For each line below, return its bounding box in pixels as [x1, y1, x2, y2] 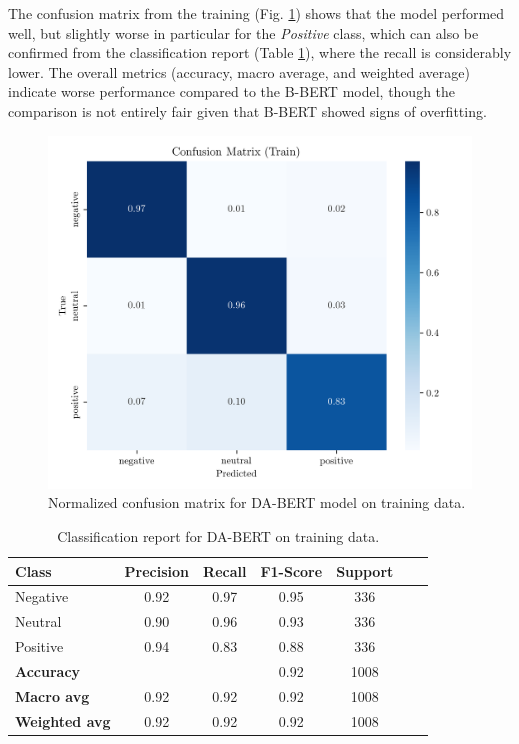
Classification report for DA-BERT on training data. [57, 525, 380, 546]
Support [336, 560, 394, 581]
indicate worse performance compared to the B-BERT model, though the [8, 81, 456, 102]
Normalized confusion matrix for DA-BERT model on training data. [48, 492, 466, 513]
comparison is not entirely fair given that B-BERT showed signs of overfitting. [8, 100, 487, 121]
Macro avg [15, 685, 90, 706]
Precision [124, 560, 190, 581]
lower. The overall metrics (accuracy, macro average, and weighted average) [8, 61, 470, 82]
